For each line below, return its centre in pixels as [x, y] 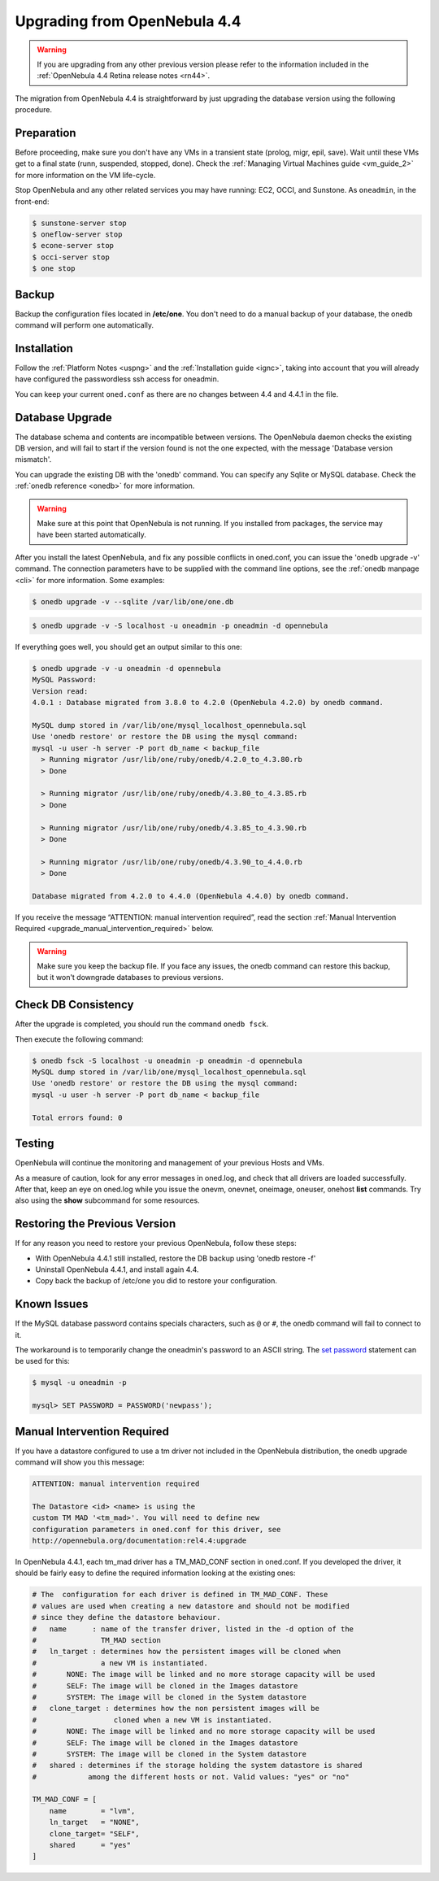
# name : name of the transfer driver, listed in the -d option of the [193, 1629]
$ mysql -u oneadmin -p [80, 1383]
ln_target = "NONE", [94, 1822]
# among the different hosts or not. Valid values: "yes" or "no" [191, 1776]
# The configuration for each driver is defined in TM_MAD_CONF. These [180, 1595]
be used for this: [43, 1361]
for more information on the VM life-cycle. [85, 175]
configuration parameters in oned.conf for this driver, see [156, 1529]
